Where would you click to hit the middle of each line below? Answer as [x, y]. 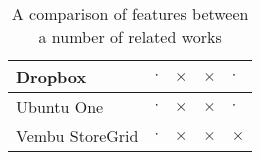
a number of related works [130, 36]
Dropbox [51, 76]
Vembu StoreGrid [77, 135]
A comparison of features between [130, 13]
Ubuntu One [60, 106]
